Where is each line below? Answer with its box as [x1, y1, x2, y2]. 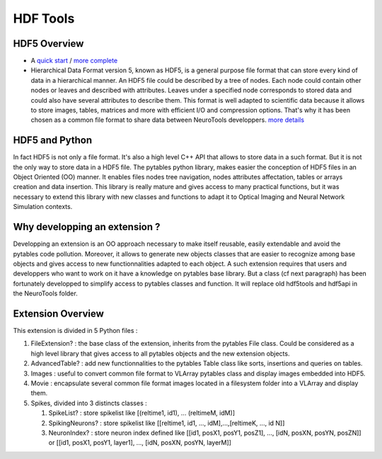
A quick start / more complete [30, 57, 118, 65]
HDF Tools [13, 11, 75, 26]
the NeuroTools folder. [13, 289, 78, 297]
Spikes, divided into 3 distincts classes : [30, 399, 148, 407]
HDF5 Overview [13, 38, 84, 50]
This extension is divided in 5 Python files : [13, 327, 138, 335]
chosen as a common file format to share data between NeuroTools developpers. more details [30, 115, 304, 124]
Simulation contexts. [13, 203, 73, 211]
